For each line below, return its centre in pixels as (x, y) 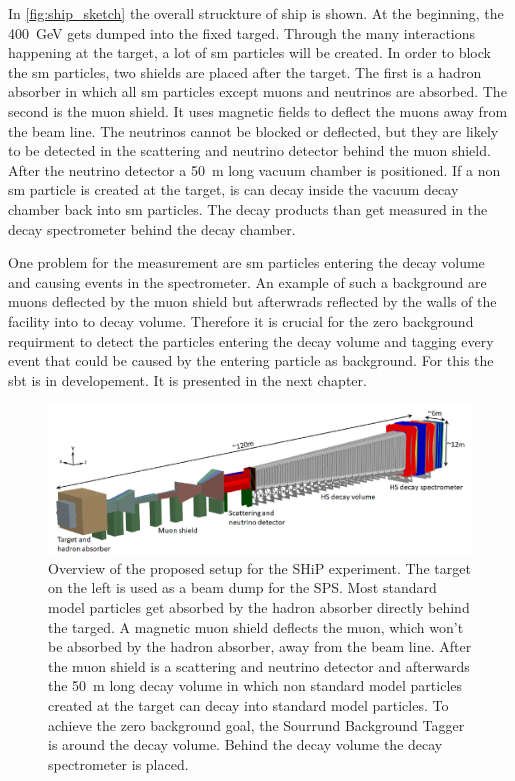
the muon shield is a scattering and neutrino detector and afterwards (259, 665)
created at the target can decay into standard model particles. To (248, 704)
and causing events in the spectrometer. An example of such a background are (247, 281)
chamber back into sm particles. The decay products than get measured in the (248, 208)
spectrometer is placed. (118, 763)
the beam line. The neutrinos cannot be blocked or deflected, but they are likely (253, 130)
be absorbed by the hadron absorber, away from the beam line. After (260, 646)
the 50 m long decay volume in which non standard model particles (255, 685)
